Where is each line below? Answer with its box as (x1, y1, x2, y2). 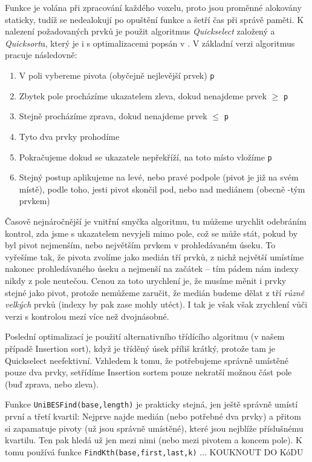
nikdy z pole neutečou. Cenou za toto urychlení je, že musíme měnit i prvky (5, 274, 287, 286)
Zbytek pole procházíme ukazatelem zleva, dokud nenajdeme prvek (19, 89, 267, 102)
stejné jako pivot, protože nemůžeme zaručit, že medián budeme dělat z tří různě (5, 286, 305, 299)
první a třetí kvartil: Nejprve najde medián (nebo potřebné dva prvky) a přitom (5, 409, 301, 422)
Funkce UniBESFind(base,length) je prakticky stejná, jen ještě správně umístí (5, 398, 298, 411)
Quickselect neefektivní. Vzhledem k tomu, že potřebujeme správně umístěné (5, 354, 288, 366)
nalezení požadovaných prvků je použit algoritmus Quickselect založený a (5, 25, 275, 38)
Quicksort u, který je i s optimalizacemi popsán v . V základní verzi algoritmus (5, 36, 295, 49)
